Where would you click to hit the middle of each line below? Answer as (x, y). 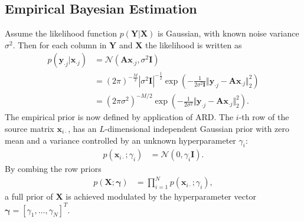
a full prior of (29, 196)
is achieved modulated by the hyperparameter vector (161, 196)
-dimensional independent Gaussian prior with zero (197, 128)
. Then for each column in (60, 44)
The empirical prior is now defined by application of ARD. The (119, 117)
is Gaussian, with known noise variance (228, 33)
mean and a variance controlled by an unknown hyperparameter (120, 140)
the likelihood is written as (193, 44)
